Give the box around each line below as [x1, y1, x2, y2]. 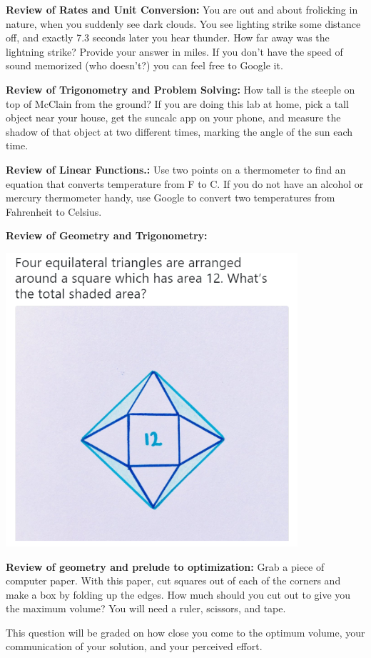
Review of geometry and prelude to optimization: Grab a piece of [6, 559, 325, 574]
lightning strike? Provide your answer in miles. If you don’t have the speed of [6, 44, 343, 59]
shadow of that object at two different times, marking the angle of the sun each [6, 124, 352, 139]
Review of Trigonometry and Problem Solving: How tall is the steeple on [6, 81, 355, 96]
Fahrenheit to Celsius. [6, 204, 102, 219]
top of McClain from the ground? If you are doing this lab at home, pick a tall [6, 96, 349, 111]
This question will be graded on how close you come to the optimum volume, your [6, 624, 365, 639]
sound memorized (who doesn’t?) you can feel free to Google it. [6, 58, 283, 73]
